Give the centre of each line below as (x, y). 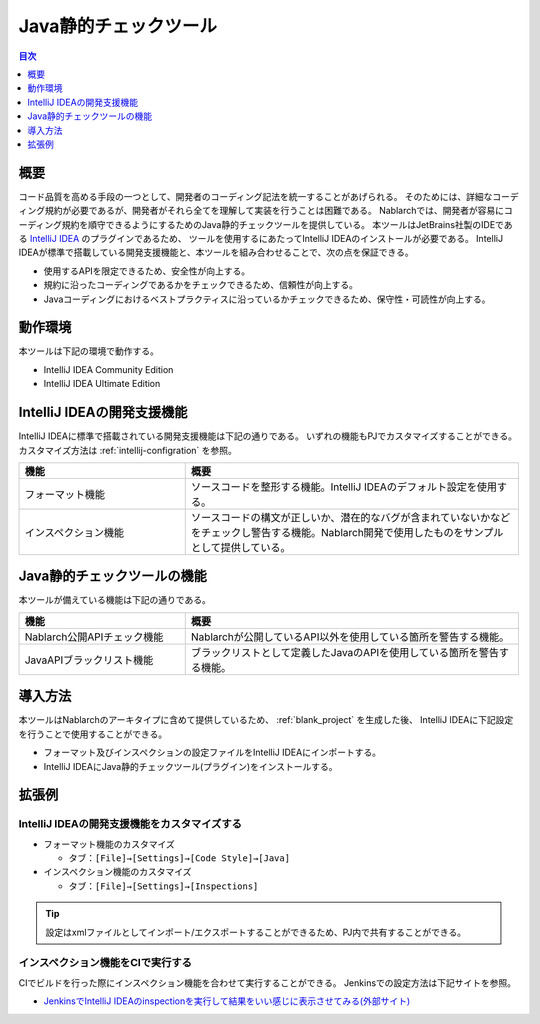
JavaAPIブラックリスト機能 (89, 660)
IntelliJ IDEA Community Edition (108, 369)
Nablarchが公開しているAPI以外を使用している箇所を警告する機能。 (350, 637)
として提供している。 (240, 547)
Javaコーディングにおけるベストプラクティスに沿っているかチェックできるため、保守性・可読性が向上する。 (267, 299)
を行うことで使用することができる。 (93, 734)
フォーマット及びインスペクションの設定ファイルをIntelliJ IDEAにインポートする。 (212, 752)
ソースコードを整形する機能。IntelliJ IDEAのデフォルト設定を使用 (343, 487)
